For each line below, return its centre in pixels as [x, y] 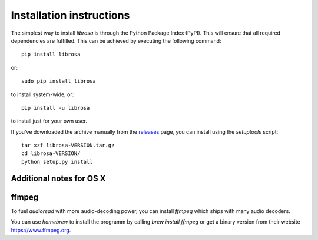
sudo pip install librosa [59, 81]
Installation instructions [70, 15]
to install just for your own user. [49, 121]
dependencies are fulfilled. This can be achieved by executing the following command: [116, 40]
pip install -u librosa [56, 108]
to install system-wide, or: [42, 94]
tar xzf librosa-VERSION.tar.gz [68, 146]
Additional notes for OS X [58, 178]
